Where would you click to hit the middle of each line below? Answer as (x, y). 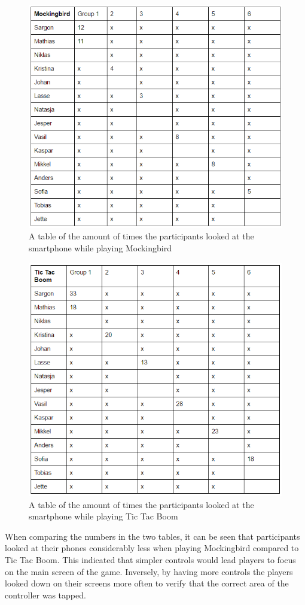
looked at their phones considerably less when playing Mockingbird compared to (152, 548)
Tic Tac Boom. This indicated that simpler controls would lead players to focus (150, 560)
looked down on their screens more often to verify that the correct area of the (147, 583)
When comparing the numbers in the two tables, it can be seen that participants (152, 536)
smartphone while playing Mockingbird (100, 248)
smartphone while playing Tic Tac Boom (103, 516)
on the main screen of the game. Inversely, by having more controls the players (149, 571)
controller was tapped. (45, 595)
